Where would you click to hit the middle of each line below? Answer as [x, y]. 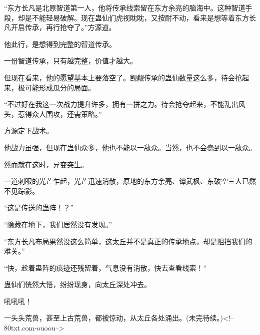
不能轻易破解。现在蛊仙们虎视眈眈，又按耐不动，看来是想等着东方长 [144, 17]
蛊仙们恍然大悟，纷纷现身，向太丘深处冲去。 [77, 284]
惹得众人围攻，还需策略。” [60, 114]
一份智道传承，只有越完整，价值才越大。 [70, 61]
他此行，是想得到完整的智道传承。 [60, 44]
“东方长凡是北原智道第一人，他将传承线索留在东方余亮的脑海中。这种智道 [125, 7]
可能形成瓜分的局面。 [60, 87]
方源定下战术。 [28, 131]
